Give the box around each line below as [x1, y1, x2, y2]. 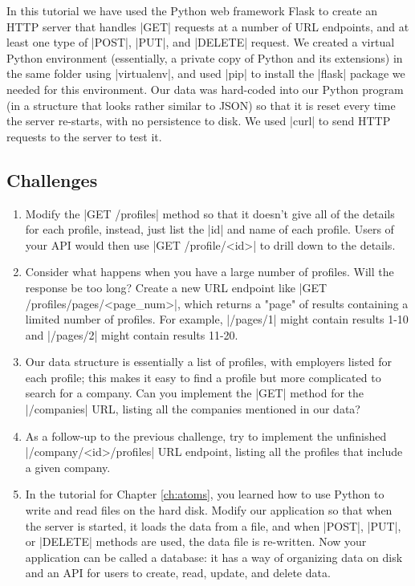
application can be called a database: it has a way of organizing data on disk [25, 548, 403, 565]
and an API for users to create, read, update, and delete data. [25, 564, 331, 581]
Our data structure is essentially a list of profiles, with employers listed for [25, 353, 393, 370]
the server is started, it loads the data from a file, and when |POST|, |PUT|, [25, 517, 401, 534]
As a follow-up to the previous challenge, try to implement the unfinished [25, 427, 387, 444]
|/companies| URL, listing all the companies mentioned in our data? [25, 401, 360, 417]
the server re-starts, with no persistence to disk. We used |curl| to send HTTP [6, 112, 391, 129]
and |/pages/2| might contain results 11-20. [25, 326, 238, 343]
